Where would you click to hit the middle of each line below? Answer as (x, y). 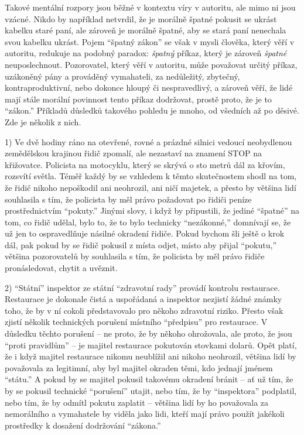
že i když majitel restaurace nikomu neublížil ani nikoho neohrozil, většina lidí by (151, 356)
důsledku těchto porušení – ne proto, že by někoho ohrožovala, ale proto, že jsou (148, 333)
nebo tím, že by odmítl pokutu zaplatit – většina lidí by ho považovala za (137, 402)
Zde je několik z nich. (43, 121)
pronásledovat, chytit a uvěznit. (61, 268)
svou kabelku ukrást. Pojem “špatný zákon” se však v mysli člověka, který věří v (150, 41)
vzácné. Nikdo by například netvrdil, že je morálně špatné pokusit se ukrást (141, 18)
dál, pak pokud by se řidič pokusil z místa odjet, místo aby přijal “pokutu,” (141, 244)
